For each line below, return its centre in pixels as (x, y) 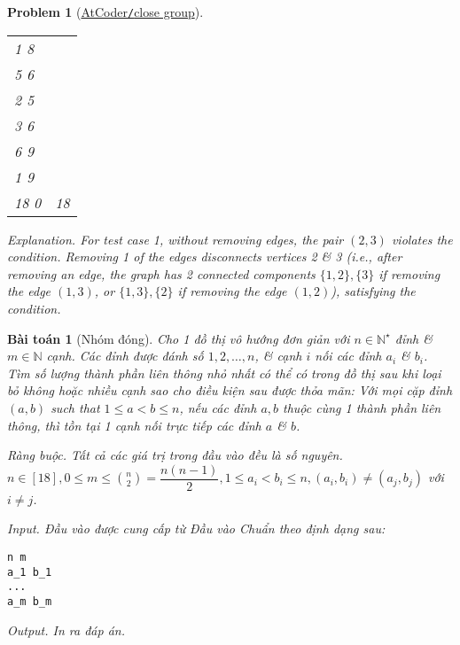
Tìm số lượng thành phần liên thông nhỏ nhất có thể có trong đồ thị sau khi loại (224, 373)
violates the (422, 239)
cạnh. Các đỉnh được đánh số (125, 356)
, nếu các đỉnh (218, 408)
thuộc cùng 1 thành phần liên (362, 408)
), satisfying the (373, 291)
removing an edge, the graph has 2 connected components (161, 273)
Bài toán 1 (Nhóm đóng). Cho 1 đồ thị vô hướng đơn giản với (179, 338)
